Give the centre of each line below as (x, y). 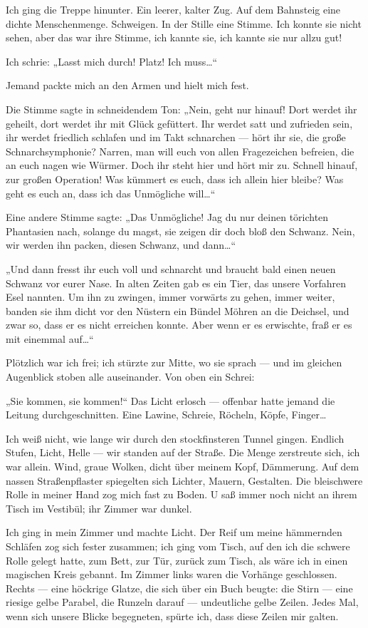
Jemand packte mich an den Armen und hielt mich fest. (127, 85)
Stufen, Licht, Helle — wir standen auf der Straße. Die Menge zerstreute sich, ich (183, 452)
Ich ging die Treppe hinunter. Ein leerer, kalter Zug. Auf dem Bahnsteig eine (173, 9)
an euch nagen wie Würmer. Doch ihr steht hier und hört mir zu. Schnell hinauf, (182, 165)
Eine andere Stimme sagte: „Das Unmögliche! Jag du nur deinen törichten (167, 217)
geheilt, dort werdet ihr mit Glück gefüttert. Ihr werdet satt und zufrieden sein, (179, 123)
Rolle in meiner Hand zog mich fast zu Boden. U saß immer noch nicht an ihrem (182, 494)
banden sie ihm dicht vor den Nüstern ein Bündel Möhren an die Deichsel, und (178, 310)
